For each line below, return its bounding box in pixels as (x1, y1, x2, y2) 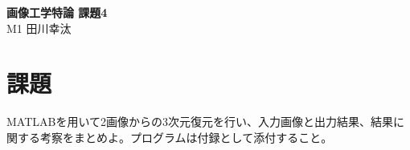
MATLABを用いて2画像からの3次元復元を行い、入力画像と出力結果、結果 (6, 113, 394, 130)
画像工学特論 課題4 (6, 4, 108, 20)
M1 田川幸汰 (6, 19, 72, 36)
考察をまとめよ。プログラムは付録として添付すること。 (39, 128, 333, 145)
